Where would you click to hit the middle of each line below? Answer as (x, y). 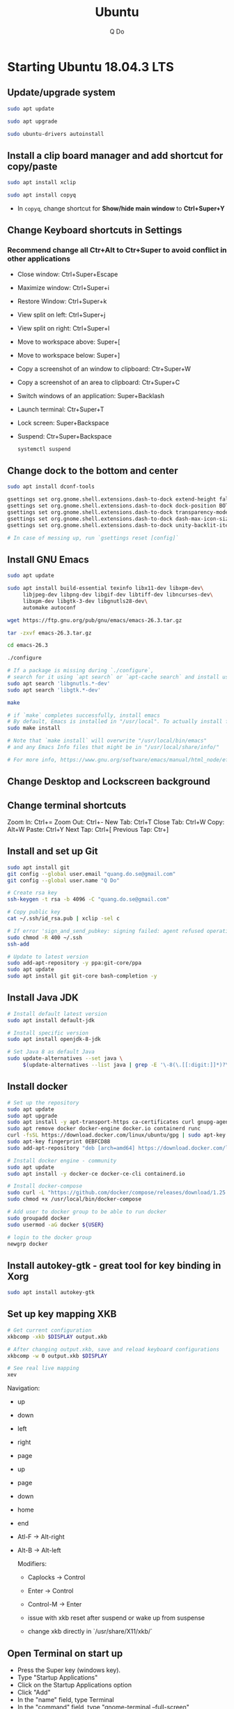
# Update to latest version (48, 957)
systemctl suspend (44, 449)
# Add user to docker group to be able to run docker (87, 1212)
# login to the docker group (49, 1237)
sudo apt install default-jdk (51, 1020)
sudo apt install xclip (42, 183)
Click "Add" (34, 1692)
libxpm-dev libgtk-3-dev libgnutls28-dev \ (85, 601)
